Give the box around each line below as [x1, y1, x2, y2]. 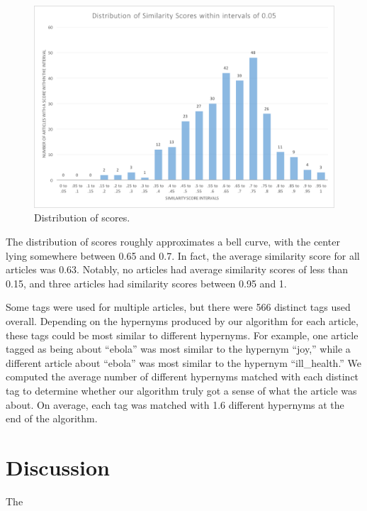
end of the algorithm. [6, 411, 98, 426]
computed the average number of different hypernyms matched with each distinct [6, 369, 359, 384]
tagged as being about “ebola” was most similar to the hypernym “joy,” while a [6, 341, 351, 356]
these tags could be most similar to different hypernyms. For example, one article [6, 327, 358, 342]
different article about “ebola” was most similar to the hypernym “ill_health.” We [6, 355, 362, 370]
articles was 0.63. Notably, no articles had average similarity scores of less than [6, 262, 348, 277]
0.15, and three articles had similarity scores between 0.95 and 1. [6, 275, 287, 290]
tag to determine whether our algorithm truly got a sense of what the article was [6, 383, 357, 397]
